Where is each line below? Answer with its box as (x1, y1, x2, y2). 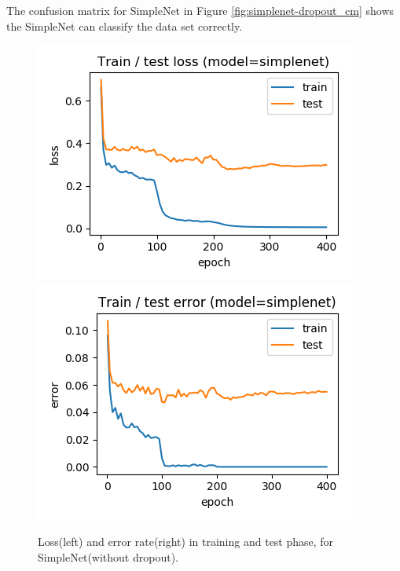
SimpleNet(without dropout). (38, 548, 178, 565)
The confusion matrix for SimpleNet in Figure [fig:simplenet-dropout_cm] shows (6, 2, 394, 18)
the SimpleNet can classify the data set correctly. (6, 17, 243, 34)
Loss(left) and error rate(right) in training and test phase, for (38, 533, 334, 550)
